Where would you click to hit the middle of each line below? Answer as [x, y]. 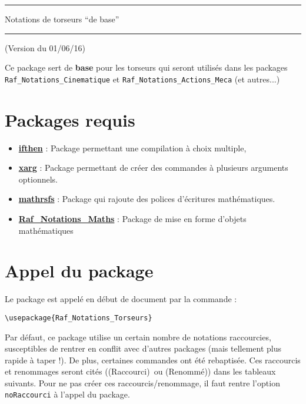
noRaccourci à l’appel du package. [67, 394]
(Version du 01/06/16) [45, 47]
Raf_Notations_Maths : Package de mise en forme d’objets [132, 218]
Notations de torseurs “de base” [62, 19]
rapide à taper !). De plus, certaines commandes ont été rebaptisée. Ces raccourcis [153, 360]
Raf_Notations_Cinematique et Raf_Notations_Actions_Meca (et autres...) [142, 79]
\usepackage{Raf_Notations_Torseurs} [79, 318]
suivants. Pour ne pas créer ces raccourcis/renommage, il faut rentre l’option [142, 383]
